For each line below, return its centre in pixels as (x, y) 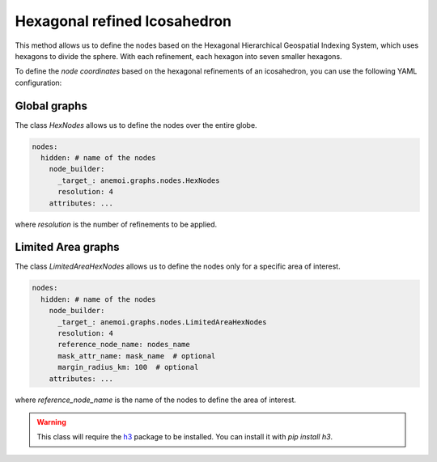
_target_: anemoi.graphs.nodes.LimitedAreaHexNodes (162, 322)
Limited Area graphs (68, 247)
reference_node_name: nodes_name (124, 345)
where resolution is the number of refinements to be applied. (116, 224)
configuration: (38, 83)
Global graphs (51, 106)
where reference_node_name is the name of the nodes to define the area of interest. (156, 400)
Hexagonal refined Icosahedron (123, 21)
